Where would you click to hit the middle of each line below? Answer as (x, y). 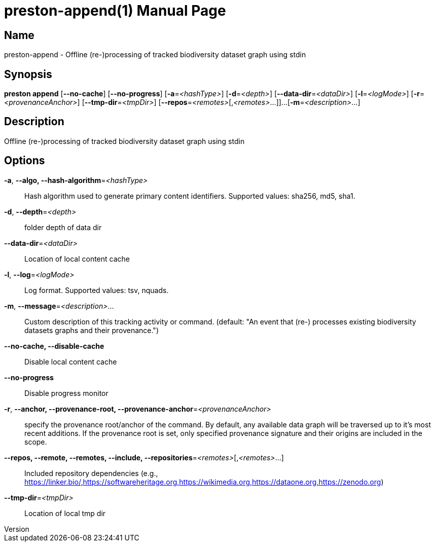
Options (25, 161)
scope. (36, 442)
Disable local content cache (71, 361)
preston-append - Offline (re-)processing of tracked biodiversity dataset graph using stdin (155, 55)
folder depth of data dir (63, 227)
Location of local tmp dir (65, 513)
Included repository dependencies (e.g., (91, 473)
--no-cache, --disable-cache (54, 346)
